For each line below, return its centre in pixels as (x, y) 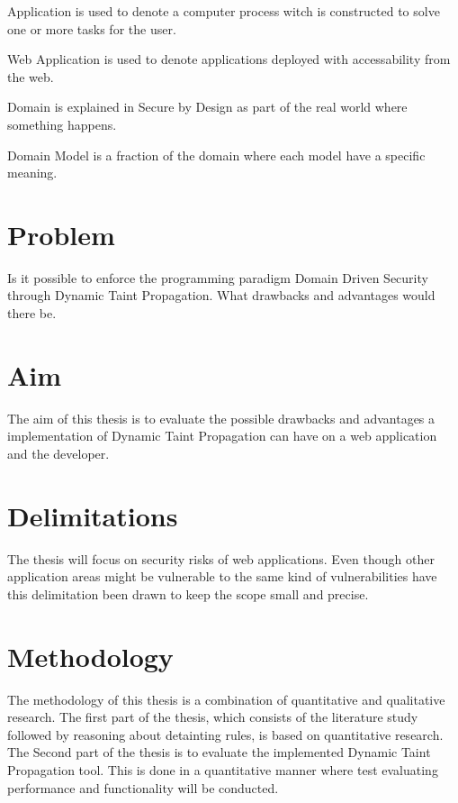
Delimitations (93, 515)
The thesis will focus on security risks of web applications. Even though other (221, 558)
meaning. (32, 173)
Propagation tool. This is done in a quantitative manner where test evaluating (223, 769)
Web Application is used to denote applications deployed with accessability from (229, 59)
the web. (31, 76)
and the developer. (58, 453)
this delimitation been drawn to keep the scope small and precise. (188, 593)
